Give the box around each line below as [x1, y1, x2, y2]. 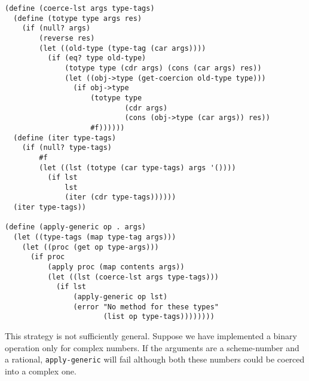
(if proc [30, 253, 65, 262]
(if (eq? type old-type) [47, 54, 146, 63]
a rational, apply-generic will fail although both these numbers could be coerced [5, 353, 305, 365]
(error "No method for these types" [73, 302, 219, 311]
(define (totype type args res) [13, 14, 142, 23]
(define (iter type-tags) [13, 133, 117, 142]
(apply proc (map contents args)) [47, 263, 185, 272]
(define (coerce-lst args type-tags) [5, 4, 155, 13]
